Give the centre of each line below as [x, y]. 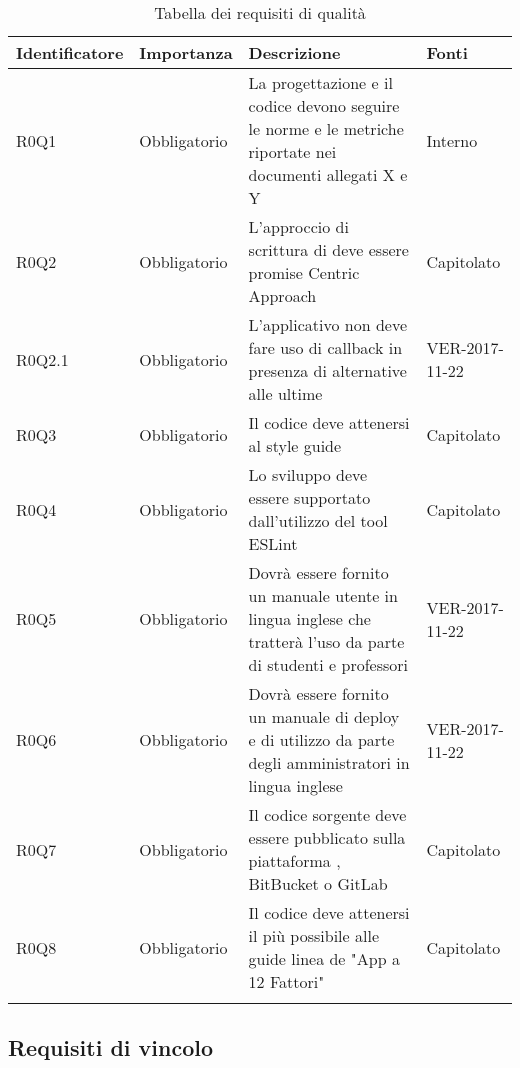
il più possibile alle [313, 935]
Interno [452, 140]
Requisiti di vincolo [111, 1047]
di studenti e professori [328, 664]
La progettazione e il [320, 82]
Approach [282, 295]
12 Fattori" [286, 981]
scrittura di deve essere [328, 249]
